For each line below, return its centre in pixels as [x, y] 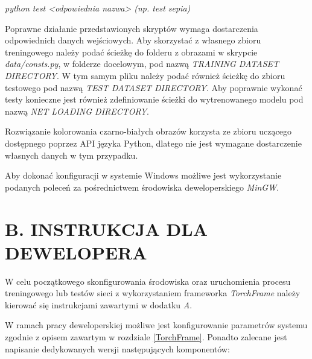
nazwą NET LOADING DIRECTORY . [77, 111]
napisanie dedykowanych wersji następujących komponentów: [117, 348]
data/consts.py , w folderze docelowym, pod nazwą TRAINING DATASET [142, 64]
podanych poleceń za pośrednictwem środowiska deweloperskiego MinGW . [142, 187]
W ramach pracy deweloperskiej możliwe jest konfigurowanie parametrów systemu [156, 325]
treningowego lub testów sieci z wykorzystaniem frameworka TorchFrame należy [153, 293]
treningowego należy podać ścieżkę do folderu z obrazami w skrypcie [131, 52]
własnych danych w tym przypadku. [72, 155]
